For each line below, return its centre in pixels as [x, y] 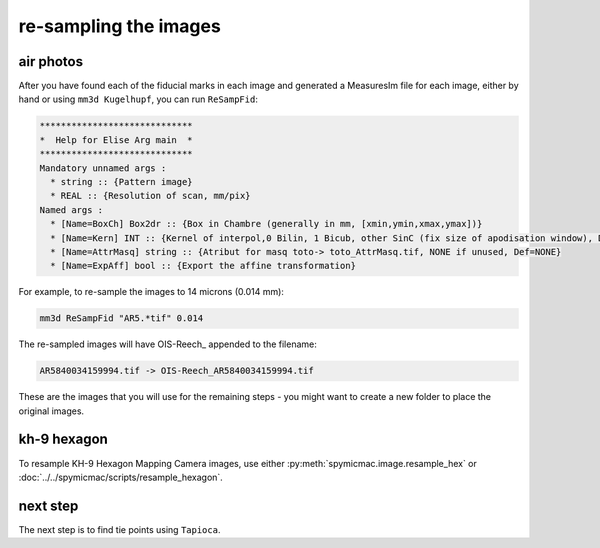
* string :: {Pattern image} [122, 181]
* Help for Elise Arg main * [116, 139]
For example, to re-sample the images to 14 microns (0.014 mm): [151, 292]
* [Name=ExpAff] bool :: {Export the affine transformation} [203, 266]
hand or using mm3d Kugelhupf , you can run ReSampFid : [138, 99]
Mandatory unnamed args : [103, 168]
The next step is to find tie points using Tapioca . [119, 529]
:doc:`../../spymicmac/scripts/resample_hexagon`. [121, 477]
